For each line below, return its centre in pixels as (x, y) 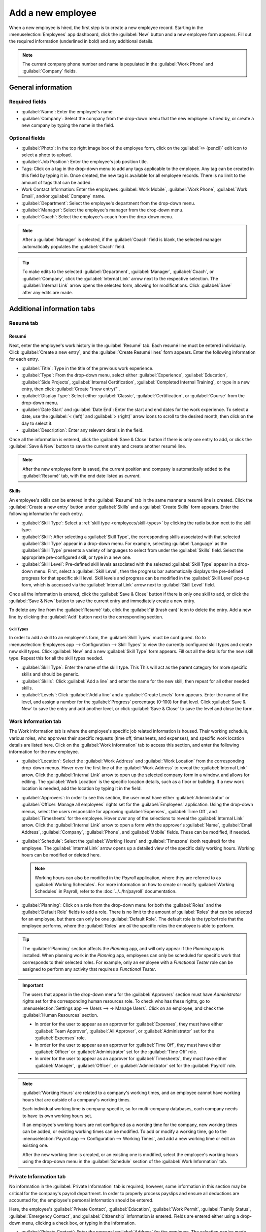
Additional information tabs (52, 309)
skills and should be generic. (50, 674)
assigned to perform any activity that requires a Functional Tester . (89, 969)
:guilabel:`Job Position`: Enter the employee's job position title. (85, 162)
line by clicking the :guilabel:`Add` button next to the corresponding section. (86, 616)
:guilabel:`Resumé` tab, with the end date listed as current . (82, 476)
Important (33, 985)
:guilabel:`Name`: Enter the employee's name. (68, 111)
